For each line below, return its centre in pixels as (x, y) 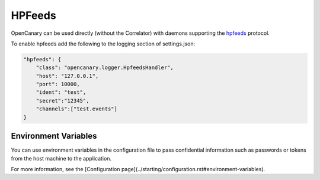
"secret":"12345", (63, 101)
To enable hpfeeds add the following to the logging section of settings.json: (103, 44)
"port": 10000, (58, 84)
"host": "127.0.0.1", (67, 76)
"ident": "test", (61, 92)
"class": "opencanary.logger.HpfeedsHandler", (105, 68)
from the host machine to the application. (61, 158)
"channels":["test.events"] (77, 109)
